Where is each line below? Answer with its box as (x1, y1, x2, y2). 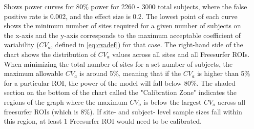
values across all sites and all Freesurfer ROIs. (112, 49, 250, 59)
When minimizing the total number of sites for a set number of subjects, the (4, 58, 233, 69)
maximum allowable (4, 68, 63, 78)
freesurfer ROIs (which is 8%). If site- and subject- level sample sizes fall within (4, 106, 242, 116)
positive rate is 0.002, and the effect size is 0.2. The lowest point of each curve (4, 11, 237, 21)
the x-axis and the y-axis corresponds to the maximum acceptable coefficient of (4, 30, 241, 40)
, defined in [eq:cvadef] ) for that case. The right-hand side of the (51, 39, 243, 50)
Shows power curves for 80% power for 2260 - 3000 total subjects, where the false (4, 1, 247, 11)
